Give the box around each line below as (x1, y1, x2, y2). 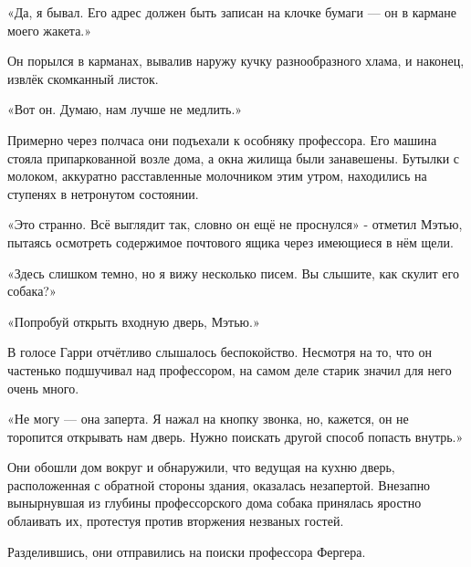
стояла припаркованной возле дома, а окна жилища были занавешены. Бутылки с (7, 148, 460, 167)
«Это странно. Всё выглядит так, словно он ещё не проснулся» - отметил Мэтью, (7, 215, 463, 234)
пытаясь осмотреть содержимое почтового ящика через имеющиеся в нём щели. (7, 232, 454, 251)
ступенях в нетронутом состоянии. (7, 184, 199, 203)
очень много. (7, 378, 79, 397)
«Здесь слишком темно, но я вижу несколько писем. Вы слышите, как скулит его (7, 263, 459, 282)
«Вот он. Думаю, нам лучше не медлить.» (7, 100, 243, 119)
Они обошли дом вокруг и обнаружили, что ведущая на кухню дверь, (7, 457, 395, 477)
